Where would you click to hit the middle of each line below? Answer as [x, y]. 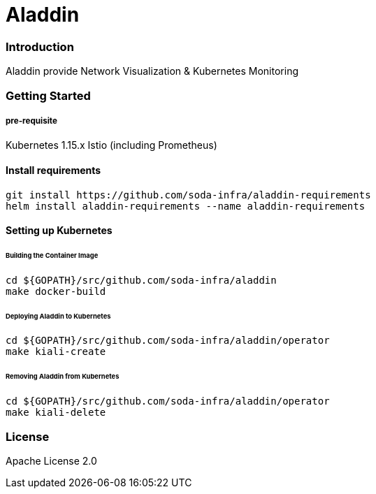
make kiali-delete [56, 413]
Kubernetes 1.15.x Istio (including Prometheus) [111, 145]
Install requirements [53, 170]
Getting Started [48, 95]
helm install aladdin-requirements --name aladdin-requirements [186, 206]
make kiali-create [56, 352]
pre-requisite [31, 121]
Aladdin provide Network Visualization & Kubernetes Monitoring [152, 71]
